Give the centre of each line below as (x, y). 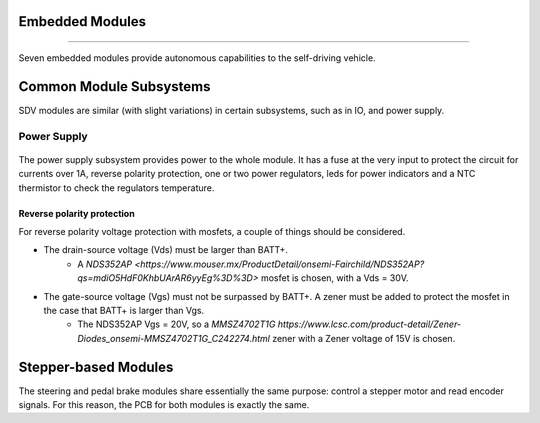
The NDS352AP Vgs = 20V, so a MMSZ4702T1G (176, 324)
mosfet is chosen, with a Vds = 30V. (334, 278)
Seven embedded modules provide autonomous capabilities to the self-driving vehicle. (197, 58)
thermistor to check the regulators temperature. (116, 187)
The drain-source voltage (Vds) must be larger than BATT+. (166, 250)
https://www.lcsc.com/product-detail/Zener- (369, 324)
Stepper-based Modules (96, 366)
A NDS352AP (105, 264)
